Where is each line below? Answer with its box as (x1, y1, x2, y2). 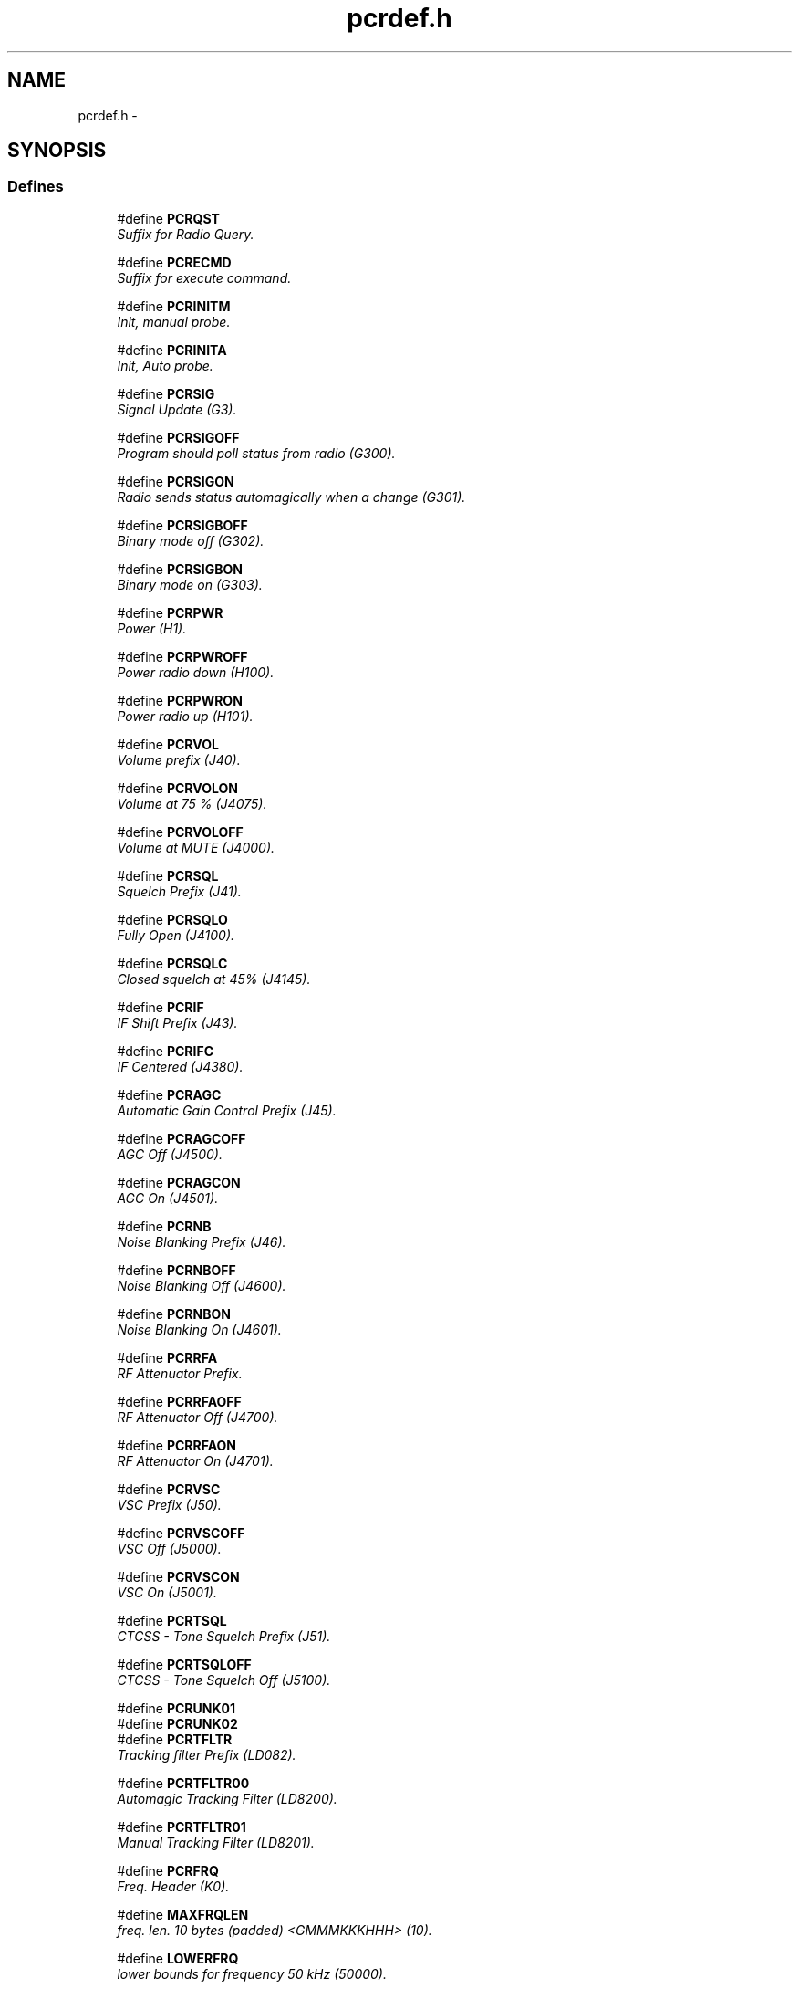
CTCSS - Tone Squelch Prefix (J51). (117, 1628, 331, 1644)
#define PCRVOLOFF (117, 823, 244, 840)
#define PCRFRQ (117, 1862, 219, 1879)
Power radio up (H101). (117, 707, 254, 724)
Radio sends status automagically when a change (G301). (117, 488, 466, 505)
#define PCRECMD (117, 254, 232, 270)
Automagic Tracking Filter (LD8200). (117, 1790, 337, 1806)
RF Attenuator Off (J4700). (117, 1408, 278, 1425)
